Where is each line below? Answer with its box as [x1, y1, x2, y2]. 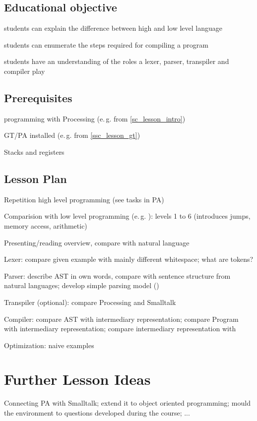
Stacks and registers [4, 146, 64, 157]
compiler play [4, 65, 45, 76]
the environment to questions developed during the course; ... [4, 408, 190, 418]
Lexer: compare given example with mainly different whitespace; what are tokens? [4, 254, 254, 264]
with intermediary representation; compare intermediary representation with [4, 323, 236, 334]
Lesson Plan [4, 171, 67, 186]
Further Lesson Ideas [4, 369, 151, 389]
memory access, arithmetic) [4, 220, 87, 231]
